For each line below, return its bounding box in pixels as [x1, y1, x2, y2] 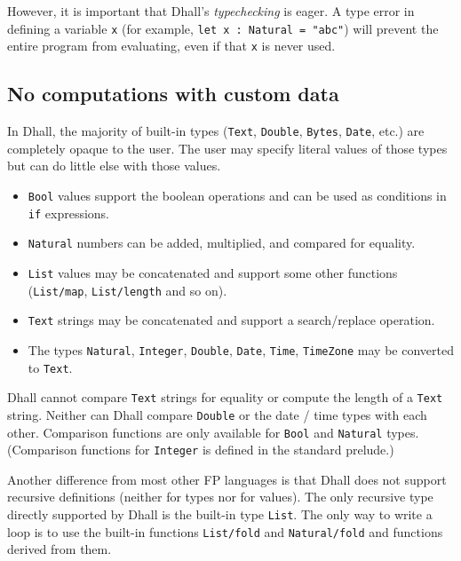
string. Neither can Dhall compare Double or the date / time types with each [7, 405, 427, 423]
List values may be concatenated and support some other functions [28, 263, 398, 281]
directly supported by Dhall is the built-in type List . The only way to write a [7, 505, 433, 524]
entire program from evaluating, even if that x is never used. [7, 36, 336, 55]
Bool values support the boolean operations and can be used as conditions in [28, 186, 447, 204]
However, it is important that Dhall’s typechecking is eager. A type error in [7, 2, 415, 20]
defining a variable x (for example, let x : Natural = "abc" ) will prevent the [7, 19, 439, 37]
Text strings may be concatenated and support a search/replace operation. [28, 311, 435, 329]
